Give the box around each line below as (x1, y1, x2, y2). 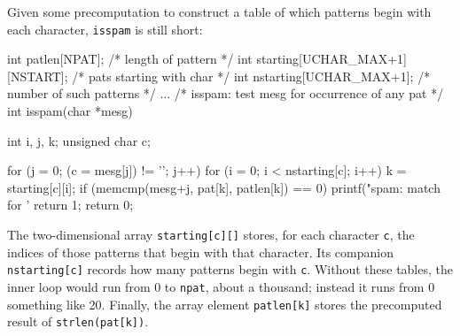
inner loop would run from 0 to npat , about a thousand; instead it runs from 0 (7, 277, 435, 295)
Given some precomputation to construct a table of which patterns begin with (7, 3, 432, 20)
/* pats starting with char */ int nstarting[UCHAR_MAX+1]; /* (72, 66, 431, 85)
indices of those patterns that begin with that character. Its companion (7, 242, 394, 261)
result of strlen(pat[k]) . (7, 312, 149, 331)
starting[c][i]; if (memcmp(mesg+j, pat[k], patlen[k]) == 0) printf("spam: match (7, 178, 441, 196)
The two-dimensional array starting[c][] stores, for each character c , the (7, 225, 415, 243)
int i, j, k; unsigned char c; (7, 131, 151, 149)
